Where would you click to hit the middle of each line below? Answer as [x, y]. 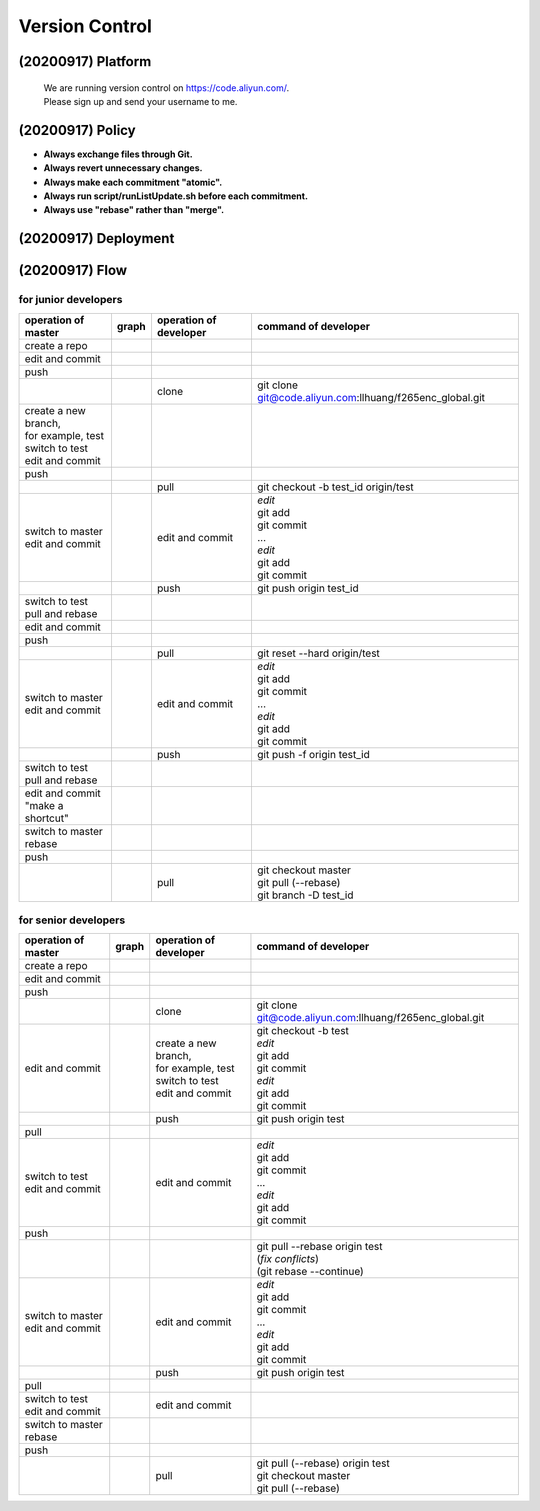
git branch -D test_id [305, 895]
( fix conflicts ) [288, 1259]
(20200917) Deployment [96, 238]
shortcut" [46, 818]
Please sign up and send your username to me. [140, 101]
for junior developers [70, 300]
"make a [44, 805]
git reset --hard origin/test [318, 653]
